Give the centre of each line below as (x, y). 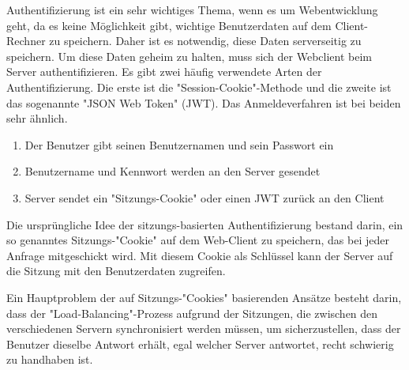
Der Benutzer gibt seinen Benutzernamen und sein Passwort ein (179, 144)
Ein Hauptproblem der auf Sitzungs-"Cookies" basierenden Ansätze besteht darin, (204, 297)
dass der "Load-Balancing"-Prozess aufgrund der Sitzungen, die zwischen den (192, 313)
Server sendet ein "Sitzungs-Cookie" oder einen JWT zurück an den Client (204, 197)
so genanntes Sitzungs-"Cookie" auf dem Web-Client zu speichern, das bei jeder (198, 240)
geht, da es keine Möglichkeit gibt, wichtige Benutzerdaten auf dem (169, 25)
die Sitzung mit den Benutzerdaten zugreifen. (116, 271)
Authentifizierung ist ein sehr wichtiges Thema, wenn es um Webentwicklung (192, 9)
